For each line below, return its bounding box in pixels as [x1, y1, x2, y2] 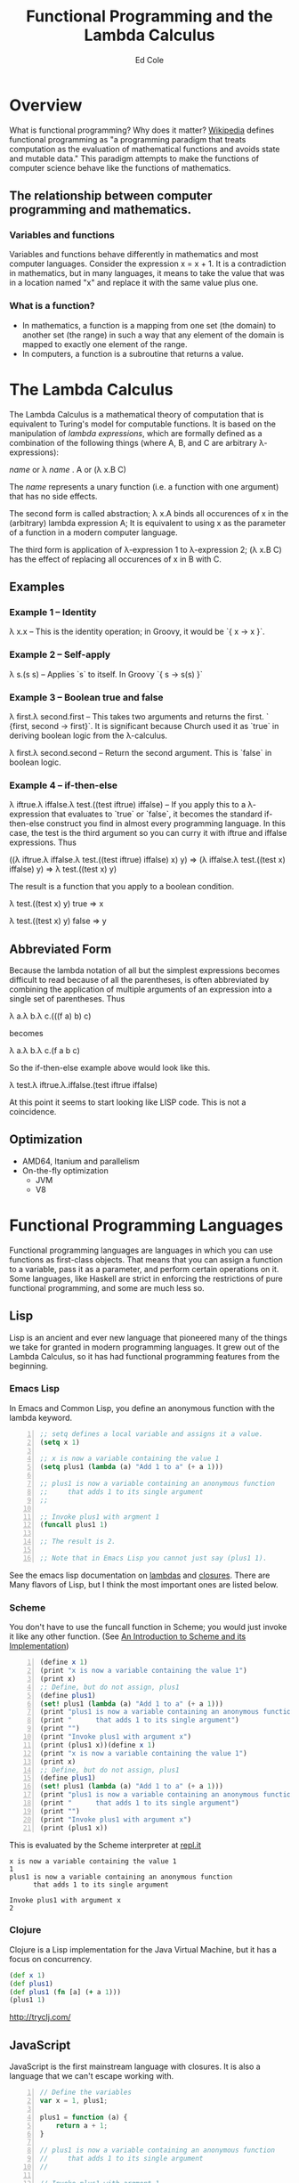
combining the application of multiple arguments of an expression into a [9, 984, 273, 994]
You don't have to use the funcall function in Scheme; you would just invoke [9, 1622, 287, 1633]
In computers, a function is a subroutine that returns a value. [21, 348, 245, 359]
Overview [9, 95, 83, 115]
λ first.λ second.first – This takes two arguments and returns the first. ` [9, 710, 270, 722]
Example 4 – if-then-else [9, 779, 118, 791]
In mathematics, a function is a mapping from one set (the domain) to [21, 320, 276, 330]
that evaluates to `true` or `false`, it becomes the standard [52, 808, 263, 820]
